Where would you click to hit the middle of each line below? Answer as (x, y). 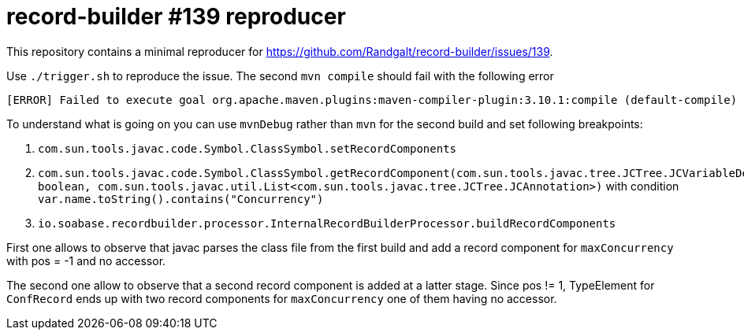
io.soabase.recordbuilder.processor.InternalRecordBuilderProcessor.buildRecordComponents (327, 223)
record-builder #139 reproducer (176, 17)
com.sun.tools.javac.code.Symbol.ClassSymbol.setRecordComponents (247, 148)
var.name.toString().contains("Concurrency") (181, 199)
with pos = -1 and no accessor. (86, 260)
